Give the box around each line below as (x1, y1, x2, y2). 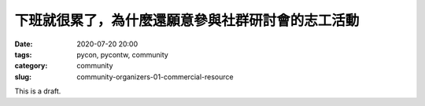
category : (14, 61, 48, 71)
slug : (14, 71, 31, 82)
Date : (14, 39, 33, 49)
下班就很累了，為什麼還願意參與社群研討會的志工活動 (14, 12, 360, 29)
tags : (14, 49, 32, 59)
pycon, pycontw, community (76, 49, 168, 59)
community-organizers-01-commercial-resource (76, 71, 234, 82)
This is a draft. (14, 86, 61, 96)
